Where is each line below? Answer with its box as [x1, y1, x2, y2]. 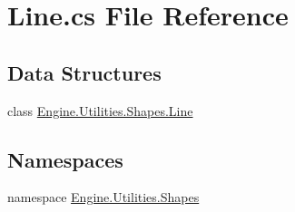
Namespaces [7, 145, 123, 173]
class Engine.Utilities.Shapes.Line [7, 101, 193, 120]
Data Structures [7, 58, 162, 86]
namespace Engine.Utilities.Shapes [7, 188, 200, 207]
